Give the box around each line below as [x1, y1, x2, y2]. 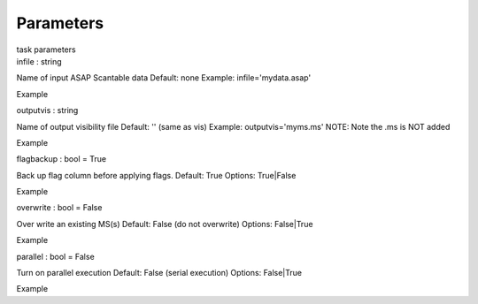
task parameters [16, 44, 76, 55]
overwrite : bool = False [16, 202, 103, 213]
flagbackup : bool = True [16, 154, 106, 164]
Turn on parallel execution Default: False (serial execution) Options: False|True [16, 268, 303, 278]
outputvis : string [16, 105, 79, 116]
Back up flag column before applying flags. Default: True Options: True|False [16, 170, 297, 180]
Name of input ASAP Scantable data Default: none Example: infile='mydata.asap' [16, 72, 312, 83]
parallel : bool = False [16, 251, 95, 262]
